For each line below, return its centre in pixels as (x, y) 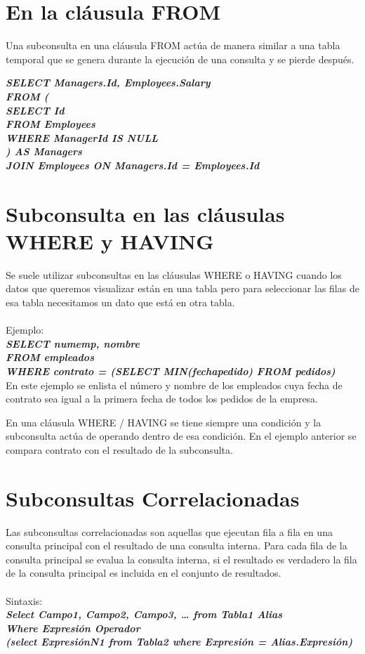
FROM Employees (51, 124)
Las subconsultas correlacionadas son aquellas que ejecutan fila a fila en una (169, 531)
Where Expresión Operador (73, 628)
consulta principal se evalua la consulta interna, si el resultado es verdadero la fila (181, 559)
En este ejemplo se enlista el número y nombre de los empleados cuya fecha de (174, 385)
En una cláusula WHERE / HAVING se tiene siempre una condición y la (164, 422)
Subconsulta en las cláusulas (145, 213)
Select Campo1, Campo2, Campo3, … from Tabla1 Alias (144, 614)
